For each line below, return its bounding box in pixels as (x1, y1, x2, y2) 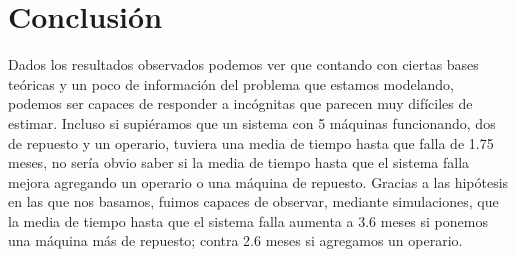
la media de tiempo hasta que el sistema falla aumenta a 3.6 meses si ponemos (8, 210, 488, 231)
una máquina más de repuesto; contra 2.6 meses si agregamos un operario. (8, 230, 463, 251)
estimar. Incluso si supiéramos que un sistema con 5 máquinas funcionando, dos (8, 112, 496, 133)
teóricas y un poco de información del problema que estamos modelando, (8, 73, 455, 94)
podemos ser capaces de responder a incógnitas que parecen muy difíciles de (8, 93, 473, 114)
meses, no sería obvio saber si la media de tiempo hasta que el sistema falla (8, 152, 470, 173)
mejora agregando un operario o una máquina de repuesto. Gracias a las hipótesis (8, 171, 509, 192)
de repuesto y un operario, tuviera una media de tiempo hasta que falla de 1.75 (8, 132, 494, 153)
